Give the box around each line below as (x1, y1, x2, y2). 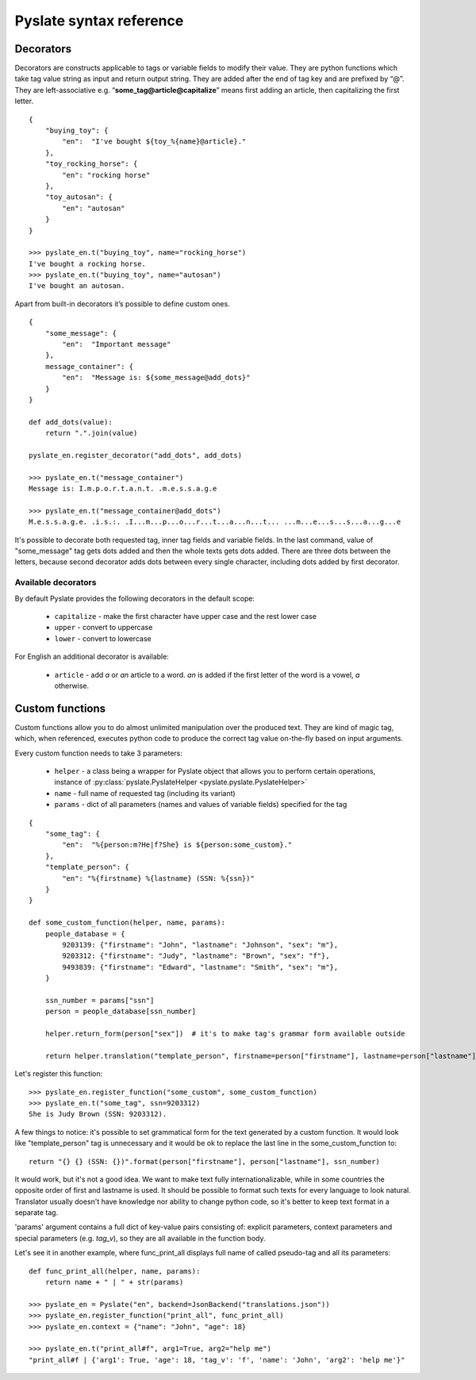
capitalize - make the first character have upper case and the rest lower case (54, 612, 317, 621)
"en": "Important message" (62, 340, 171, 349)
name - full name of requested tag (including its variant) (54, 788, 236, 798)
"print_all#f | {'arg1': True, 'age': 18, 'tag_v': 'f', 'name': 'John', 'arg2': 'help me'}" (29, 1355, 405, 1364)
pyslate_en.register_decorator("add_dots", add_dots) (29, 451, 242, 459)
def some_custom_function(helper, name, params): (29, 918, 226, 928)
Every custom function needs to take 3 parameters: (14, 748, 182, 758)
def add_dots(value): (29, 417, 113, 426)
